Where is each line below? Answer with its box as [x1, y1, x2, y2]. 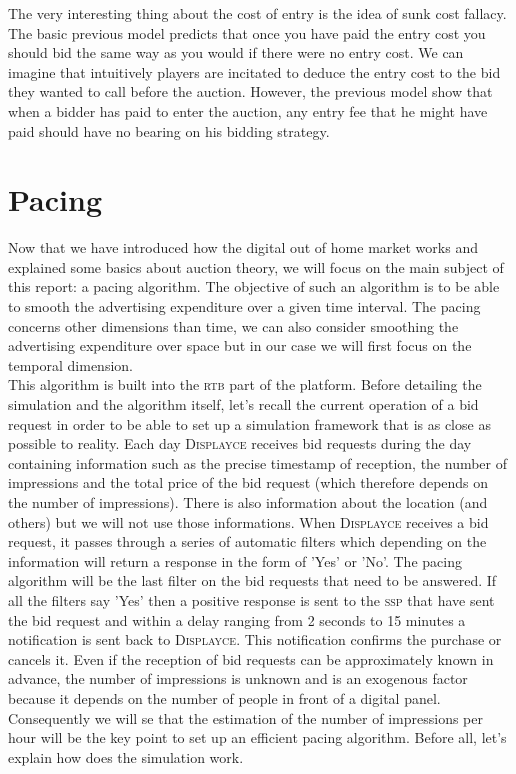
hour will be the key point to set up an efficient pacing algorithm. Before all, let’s [8, 727, 507, 748]
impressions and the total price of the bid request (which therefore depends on [8, 472, 489, 493]
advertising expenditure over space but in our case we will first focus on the [8, 335, 472, 356]
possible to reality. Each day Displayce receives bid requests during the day [8, 433, 472, 454]
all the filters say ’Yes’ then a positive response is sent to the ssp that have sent [8, 589, 495, 610]
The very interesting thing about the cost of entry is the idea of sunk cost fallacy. [8, 3, 507, 23]
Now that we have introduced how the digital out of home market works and [8, 237, 478, 258]
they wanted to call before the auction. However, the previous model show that [8, 81, 493, 102]
